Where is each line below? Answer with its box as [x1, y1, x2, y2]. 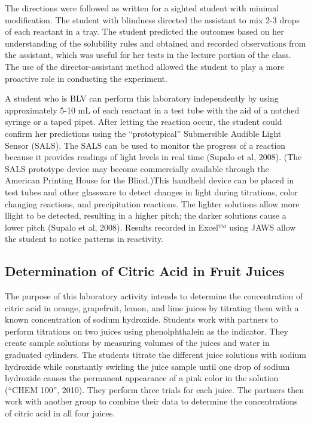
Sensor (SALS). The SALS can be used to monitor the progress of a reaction [5, 139, 286, 151]
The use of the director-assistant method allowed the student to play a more [5, 60, 285, 72]
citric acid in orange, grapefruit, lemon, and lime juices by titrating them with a [5, 301, 299, 314]
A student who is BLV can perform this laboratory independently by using [5, 92, 279, 105]
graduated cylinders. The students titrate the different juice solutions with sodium [5, 348, 306, 361]
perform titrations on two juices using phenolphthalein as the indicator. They [5, 324, 288, 337]
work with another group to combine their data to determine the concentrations [5, 395, 298, 407]
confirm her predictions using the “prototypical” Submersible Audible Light [5, 127, 282, 139]
